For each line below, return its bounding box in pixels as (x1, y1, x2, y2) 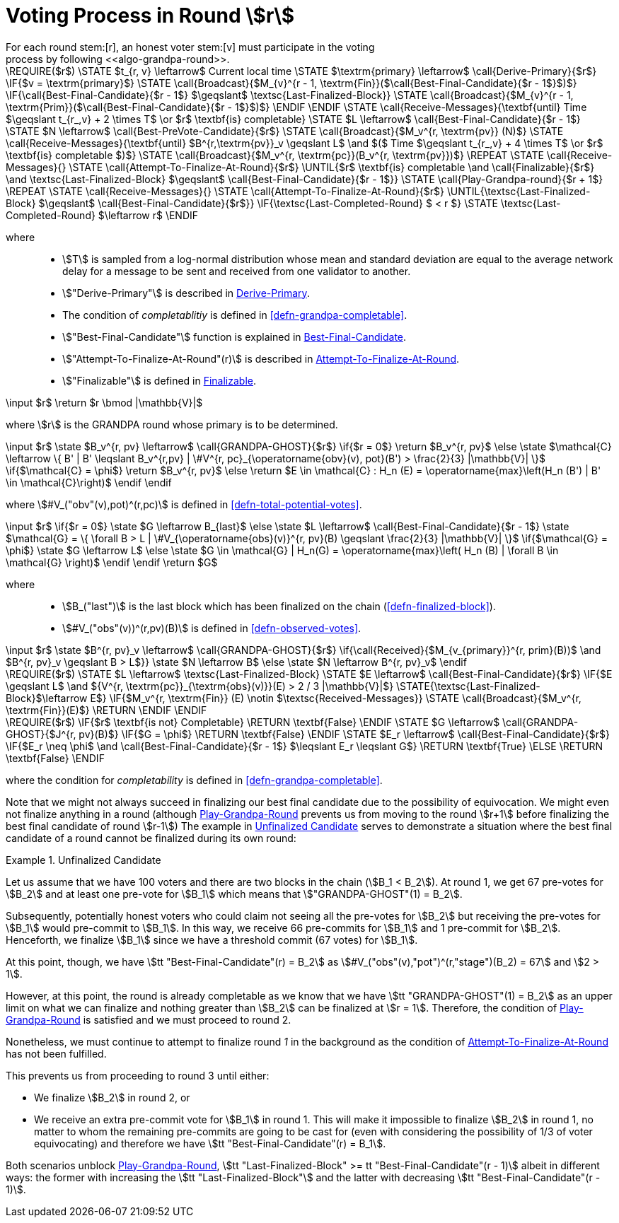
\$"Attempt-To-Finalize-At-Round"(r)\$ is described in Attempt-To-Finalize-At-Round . (62, 352, 460, 365)
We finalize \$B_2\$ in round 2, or (34, 1091, 190, 1104)
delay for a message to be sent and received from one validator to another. (62, 264, 411, 277)
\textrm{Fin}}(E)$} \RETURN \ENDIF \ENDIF (6, 703, 207, 716)
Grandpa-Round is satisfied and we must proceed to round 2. (6, 1013, 291, 1026)
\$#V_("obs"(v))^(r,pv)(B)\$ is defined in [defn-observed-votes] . (62, 621, 361, 634)
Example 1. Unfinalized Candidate (6, 853, 161, 866)
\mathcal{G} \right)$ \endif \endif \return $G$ (6, 556, 218, 568)
